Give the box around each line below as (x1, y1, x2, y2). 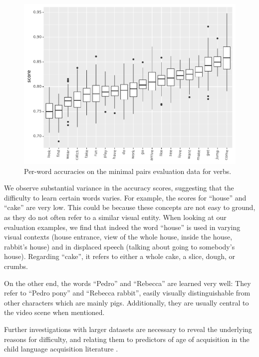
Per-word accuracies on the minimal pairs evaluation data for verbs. (24, 165, 232, 176)
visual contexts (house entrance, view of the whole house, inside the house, (4, 231, 233, 242)
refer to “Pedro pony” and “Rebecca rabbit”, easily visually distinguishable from (4, 287, 251, 298)
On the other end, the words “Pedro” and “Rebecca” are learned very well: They (4, 277, 251, 288)
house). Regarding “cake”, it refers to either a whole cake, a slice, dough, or (4, 251, 235, 261)
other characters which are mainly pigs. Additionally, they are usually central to (4, 297, 249, 307)
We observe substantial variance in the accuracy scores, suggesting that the (4, 182, 234, 193)
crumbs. (4, 261, 28, 271)
